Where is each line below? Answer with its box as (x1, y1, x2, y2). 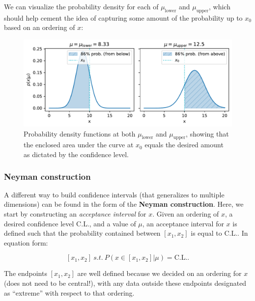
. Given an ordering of (152, 209, 219, 219)
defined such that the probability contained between (4, 228, 161, 238)
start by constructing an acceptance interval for (4, 209, 146, 219)
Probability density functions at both (24, 128, 136, 138)
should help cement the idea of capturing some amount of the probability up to (4, 12, 243, 23)
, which (209, 1, 230, 11)
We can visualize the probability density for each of (4, 1, 159, 11)
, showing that (186, 128, 229, 138)
